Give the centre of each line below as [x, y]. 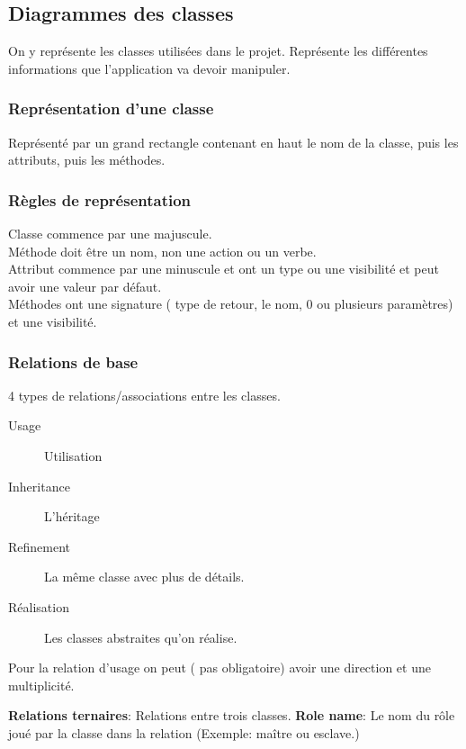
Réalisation [39, 606]
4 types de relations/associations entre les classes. [144, 395]
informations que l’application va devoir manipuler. [149, 68]
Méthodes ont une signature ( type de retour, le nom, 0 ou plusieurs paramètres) [231, 304]
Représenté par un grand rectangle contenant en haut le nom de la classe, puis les [233, 142]
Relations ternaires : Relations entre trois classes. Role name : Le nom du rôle [232, 715]
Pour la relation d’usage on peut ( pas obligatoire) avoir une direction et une [220, 668]
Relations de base [73, 361]
